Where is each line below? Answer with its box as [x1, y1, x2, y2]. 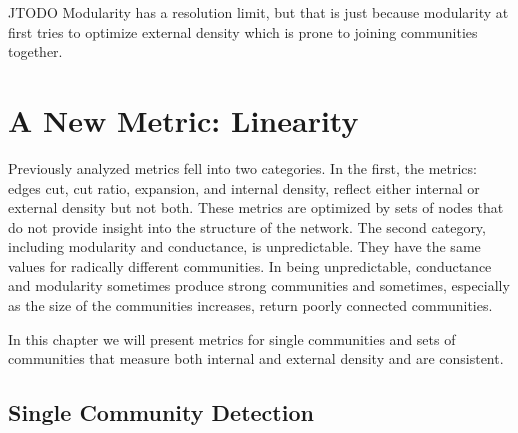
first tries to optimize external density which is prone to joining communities [8, 21, 478, 42]
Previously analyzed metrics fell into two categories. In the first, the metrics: [8, 157, 477, 178]
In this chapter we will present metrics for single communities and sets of [8, 328, 456, 349]
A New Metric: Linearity [8, 99, 359, 140]
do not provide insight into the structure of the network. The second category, [8, 216, 486, 237]
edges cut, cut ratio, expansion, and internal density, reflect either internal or [8, 177, 480, 198]
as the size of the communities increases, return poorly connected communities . [8, 295, 493, 316]
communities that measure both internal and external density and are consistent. [8, 348, 504, 369]
